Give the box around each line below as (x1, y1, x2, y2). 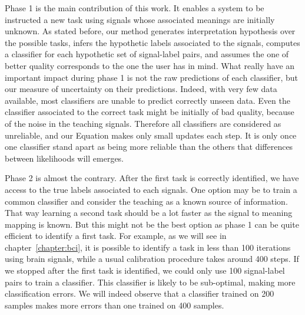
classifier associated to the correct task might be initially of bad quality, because (5, 106, 294, 118)
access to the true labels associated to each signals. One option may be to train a (5, 183, 297, 195)
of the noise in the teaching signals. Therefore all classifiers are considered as (5, 117, 281, 129)
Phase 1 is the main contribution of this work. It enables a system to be (5, 2, 264, 14)
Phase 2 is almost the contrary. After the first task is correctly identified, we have (5, 172, 299, 184)
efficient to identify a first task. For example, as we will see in (5, 229, 227, 242)
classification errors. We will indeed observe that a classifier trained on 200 (5, 287, 274, 300)
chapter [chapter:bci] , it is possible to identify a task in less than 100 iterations (5, 241, 291, 253)
